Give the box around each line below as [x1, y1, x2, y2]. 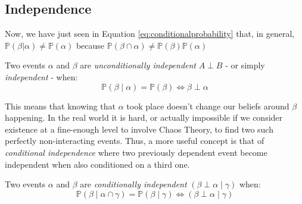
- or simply [225, 59, 265, 71]
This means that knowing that [5, 99, 116, 112]
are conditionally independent [80, 178, 187, 190]
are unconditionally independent [80, 59, 197, 71]
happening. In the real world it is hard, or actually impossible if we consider [5, 111, 283, 124]
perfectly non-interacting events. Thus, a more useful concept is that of [5, 134, 264, 147]
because [76, 39, 105, 51]
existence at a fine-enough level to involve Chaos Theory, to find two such [5, 123, 273, 135]
